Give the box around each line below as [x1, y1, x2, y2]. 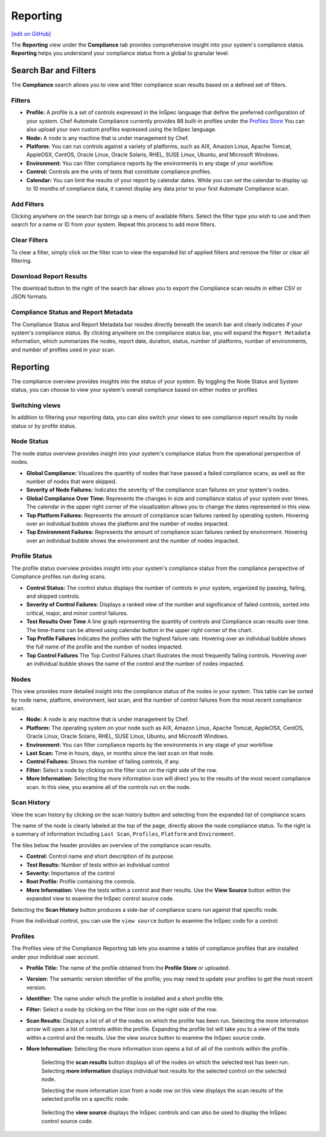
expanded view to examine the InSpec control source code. [26, 895, 174, 902]
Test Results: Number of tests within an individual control [26, 861, 170, 868]
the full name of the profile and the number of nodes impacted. [26, 643, 184, 650]
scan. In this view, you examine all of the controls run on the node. [26, 783, 191, 790]
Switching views [11, 401, 61, 409]
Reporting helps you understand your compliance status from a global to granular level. [11, 50, 229, 57]
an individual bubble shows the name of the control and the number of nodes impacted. [26, 660, 245, 667]
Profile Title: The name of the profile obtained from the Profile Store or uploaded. [26, 964, 230, 972]
